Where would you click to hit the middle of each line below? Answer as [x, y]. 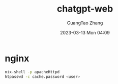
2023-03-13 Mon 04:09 [85, 32]
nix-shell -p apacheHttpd [32, 72]
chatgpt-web [85, 9]
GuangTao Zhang [85, 23]
